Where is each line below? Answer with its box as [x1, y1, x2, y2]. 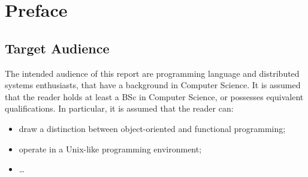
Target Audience [5, 38, 110, 57]
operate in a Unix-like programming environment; [19, 142, 202, 155]
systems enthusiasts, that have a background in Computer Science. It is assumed [5, 79, 301, 91]
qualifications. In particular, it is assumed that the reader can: [5, 102, 234, 115]
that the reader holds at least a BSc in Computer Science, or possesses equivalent [5, 90, 304, 103]
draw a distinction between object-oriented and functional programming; [19, 122, 286, 134]
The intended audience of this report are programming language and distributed [5, 67, 300, 79]
